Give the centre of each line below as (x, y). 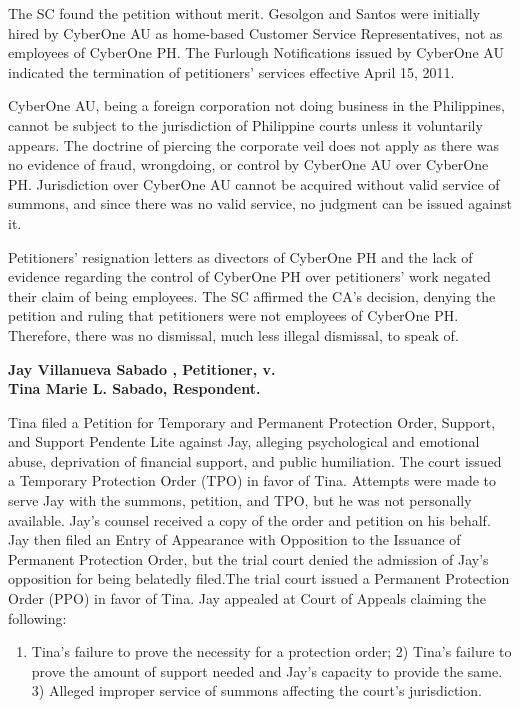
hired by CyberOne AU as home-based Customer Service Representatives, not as (255, 32)
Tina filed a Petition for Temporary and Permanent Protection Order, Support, (252, 421)
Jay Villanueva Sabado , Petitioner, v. (142, 368)
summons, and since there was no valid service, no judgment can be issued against (260, 203)
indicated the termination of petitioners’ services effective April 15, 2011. (231, 71)
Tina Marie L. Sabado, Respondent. (134, 388)
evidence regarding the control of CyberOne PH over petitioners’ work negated (249, 276)
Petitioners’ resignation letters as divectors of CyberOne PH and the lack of (240, 256)
